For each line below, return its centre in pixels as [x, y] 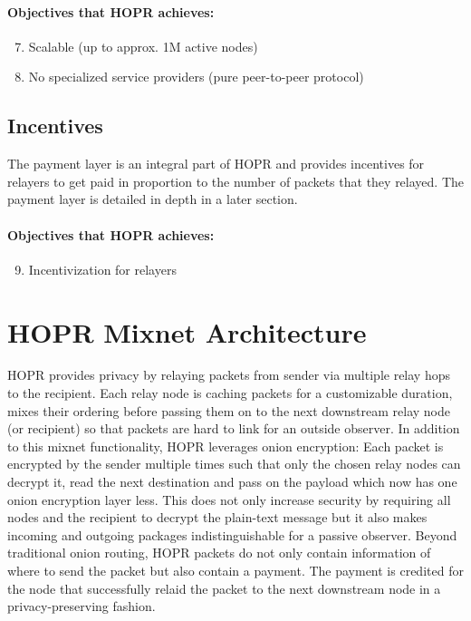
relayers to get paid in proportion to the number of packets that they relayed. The [235, 181]
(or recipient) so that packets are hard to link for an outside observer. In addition [234, 428]
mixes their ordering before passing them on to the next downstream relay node [229, 410]
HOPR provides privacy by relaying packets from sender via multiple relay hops [229, 375]
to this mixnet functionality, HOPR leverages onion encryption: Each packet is [226, 446]
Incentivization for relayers [102, 269]
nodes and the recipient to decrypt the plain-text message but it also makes [217, 517]
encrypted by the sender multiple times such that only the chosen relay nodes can [234, 464]
